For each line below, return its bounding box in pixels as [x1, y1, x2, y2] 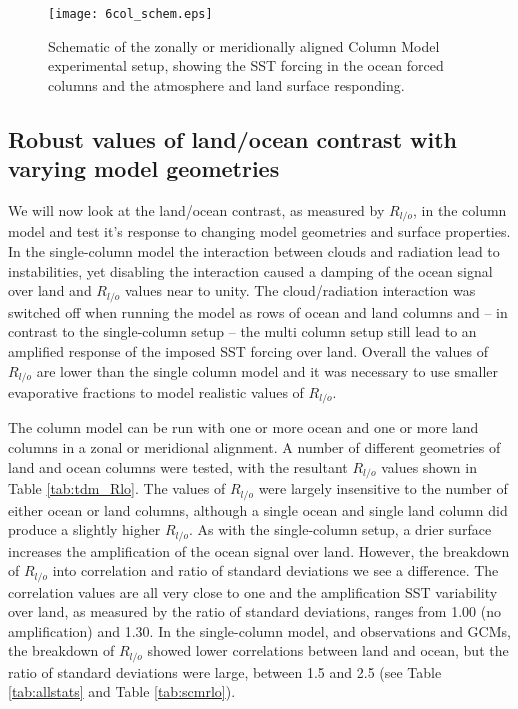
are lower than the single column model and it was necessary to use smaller [36, 360, 499, 381]
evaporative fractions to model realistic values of [8, 381, 304, 402]
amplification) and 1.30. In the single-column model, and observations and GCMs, [8, 620, 511, 641]
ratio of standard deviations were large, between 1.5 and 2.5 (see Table [8, 661, 442, 682]
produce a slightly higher [8, 519, 161, 540]
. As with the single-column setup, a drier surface [188, 519, 492, 540]
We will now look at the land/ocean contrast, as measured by [8, 200, 385, 221]
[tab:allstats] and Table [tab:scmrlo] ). [8, 681, 236, 702]
